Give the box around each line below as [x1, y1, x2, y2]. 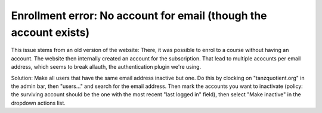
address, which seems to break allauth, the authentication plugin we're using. [11, 63, 202, 71]
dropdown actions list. [11, 99, 66, 106]
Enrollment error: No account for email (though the [11, 9, 268, 22]
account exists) [11, 26, 90, 39]
